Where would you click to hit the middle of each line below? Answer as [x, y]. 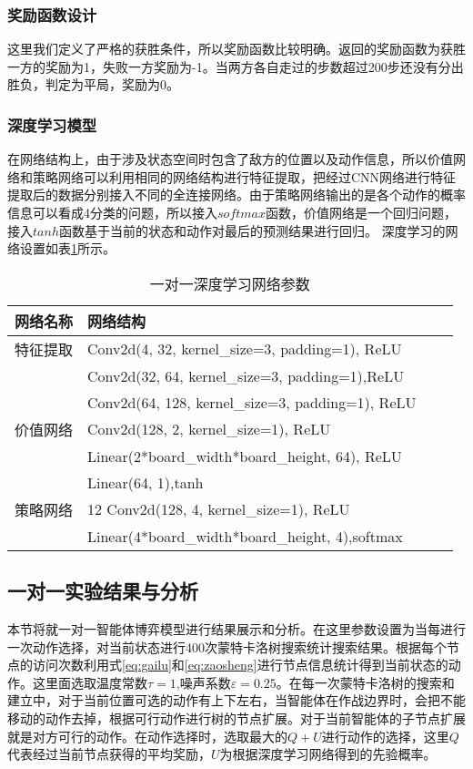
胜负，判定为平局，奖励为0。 [93, 84]
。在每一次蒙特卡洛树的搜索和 [365, 682]
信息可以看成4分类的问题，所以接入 [112, 212]
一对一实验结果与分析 [103, 591]
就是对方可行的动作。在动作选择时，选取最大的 [147, 736]
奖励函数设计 [52, 14]
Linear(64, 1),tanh [146, 482]
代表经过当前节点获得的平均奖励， [109, 754]
